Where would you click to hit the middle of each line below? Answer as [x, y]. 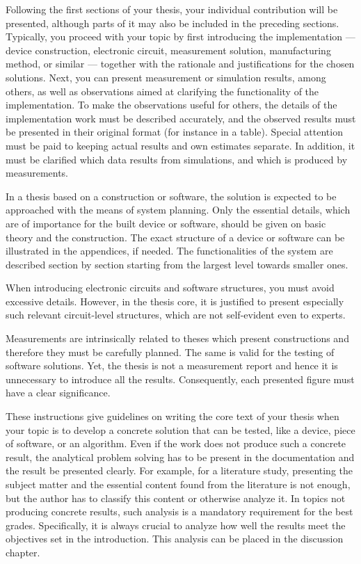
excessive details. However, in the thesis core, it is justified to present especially [175, 301]
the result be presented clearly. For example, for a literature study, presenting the [179, 470]
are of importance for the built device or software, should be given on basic [166, 223]
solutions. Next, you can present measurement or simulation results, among [166, 77]
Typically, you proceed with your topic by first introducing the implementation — [180, 37]
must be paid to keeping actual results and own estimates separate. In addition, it [180, 145]
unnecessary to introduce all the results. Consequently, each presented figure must [180, 379]
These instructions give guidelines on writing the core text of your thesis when [173, 416]
